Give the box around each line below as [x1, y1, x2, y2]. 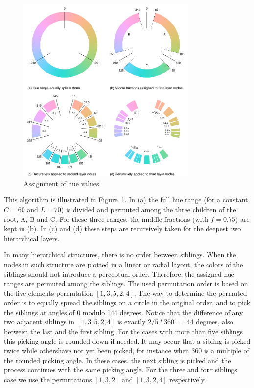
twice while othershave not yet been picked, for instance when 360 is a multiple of [4, 345, 249, 356]
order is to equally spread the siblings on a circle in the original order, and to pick [4, 297, 251, 308]
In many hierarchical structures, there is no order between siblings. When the [4, 249, 236, 260]
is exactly [117, 316, 146, 327]
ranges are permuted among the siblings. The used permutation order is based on [4, 278, 248, 289]
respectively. [169, 374, 206, 385]
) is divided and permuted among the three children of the [61, 204, 236, 214]
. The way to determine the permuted [134, 288, 247, 298]
